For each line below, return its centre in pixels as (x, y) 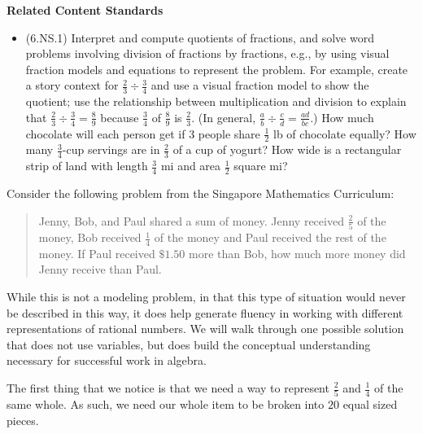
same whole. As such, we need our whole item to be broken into (166, 404)
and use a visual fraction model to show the (260, 85)
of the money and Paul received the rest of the (270, 237)
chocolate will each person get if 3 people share (143, 133)
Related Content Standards (85, 10)
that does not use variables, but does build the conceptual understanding (189, 344)
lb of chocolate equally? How (345, 133)
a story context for (72, 85)
